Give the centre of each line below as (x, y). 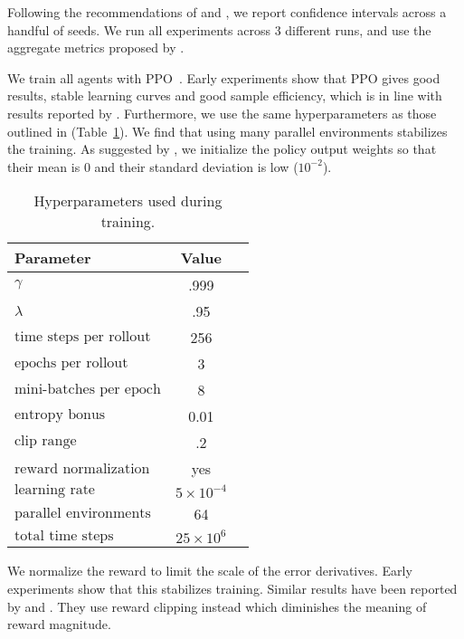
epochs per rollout (71, 362)
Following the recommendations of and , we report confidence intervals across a (227, 12)
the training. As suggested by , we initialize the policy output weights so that (222, 149)
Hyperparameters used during (128, 201)
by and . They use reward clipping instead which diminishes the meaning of (217, 606)
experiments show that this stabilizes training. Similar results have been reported (232, 588)
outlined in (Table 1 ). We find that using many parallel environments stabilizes (227, 131)
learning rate (55, 490)
